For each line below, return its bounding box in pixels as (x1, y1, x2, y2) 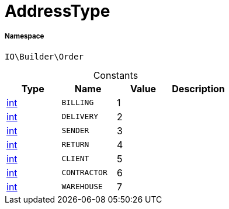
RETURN (61, 140, 89, 149)
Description (172, 82, 225, 95)
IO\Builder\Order (5, 51, 84, 61)
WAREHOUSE (61, 182, 103, 191)
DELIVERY (61, 112, 99, 121)
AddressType (5, 1, 110, 21)
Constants (93, 69, 138, 81)
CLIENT (61, 154, 89, 163)
